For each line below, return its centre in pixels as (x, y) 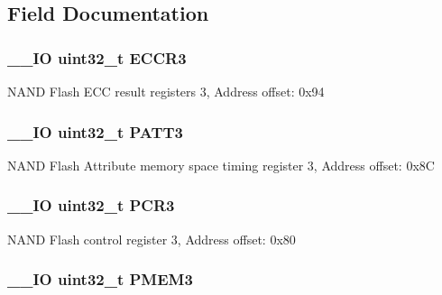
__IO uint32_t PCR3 (91, 205)
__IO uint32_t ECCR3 (97, 57)
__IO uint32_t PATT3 (96, 131)
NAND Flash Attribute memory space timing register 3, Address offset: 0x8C (221, 165)
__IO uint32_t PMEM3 (100, 279)
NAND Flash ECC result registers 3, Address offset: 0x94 (166, 91)
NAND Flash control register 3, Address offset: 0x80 (152, 239)
